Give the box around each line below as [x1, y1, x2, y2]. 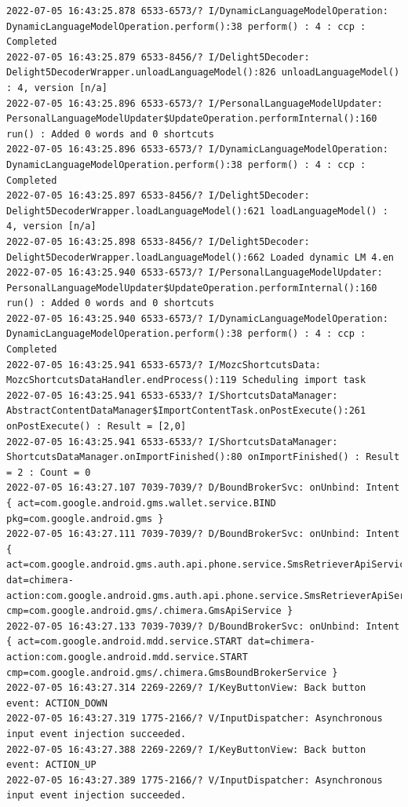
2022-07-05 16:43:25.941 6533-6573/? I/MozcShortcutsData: [6, 359, 321, 371]
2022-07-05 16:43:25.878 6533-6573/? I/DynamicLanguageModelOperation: [6, 5, 388, 16]
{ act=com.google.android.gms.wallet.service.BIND [6, 498, 276, 509]
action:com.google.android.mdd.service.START [6, 651, 248, 663]
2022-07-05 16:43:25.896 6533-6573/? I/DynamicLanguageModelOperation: [6, 144, 388, 155]
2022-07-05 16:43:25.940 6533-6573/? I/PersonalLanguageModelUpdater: [6, 267, 383, 279]
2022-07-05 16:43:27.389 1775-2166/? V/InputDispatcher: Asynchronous [6, 774, 383, 786]
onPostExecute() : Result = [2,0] [6, 421, 187, 433]
